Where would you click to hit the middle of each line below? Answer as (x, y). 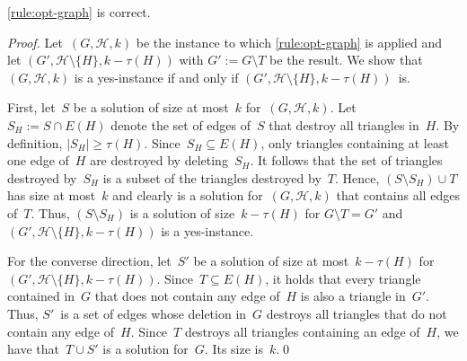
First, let (31, 107)
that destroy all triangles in (344, 124)
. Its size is (233, 349)
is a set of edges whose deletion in (154, 313)
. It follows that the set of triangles (346, 160)
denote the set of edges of (181, 124)
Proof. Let (35, 42)
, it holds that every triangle (343, 278)
